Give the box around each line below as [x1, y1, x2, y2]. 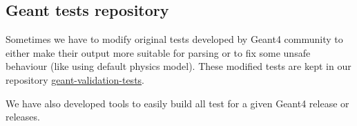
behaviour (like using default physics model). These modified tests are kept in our [6, 59, 351, 73]
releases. [6, 109, 40, 124]
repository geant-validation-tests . [6, 72, 145, 87]
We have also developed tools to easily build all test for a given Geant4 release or [6, 96, 349, 110]
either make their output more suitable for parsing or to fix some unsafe [6, 45, 311, 60]
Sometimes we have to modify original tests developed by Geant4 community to [6, 32, 343, 46]
